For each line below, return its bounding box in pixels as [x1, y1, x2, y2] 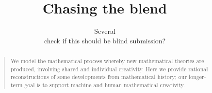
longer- [189, 73, 206, 81]
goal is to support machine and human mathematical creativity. [24, 81, 185, 89]
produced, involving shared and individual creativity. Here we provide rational [10, 65, 208, 73]
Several [94, 26, 115, 36]
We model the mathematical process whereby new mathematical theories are [10, 57, 204, 65]
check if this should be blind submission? [44, 35, 166, 45]
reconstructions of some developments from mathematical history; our [10, 73, 187, 81]
